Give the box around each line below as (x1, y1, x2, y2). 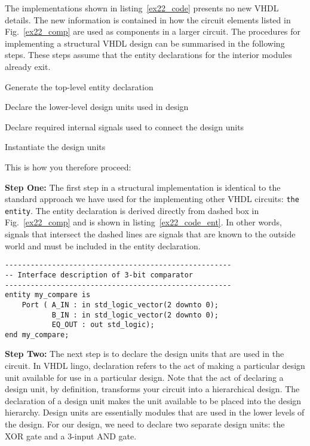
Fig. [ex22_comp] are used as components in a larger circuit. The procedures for (5, 25, 301, 38)
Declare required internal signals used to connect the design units (5, 120, 244, 133)
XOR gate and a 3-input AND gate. (5, 429, 137, 442)
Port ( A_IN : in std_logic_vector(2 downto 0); (22, 300, 219, 309)
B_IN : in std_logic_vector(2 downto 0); (51, 310, 219, 319)
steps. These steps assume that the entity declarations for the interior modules (5, 48, 292, 61)
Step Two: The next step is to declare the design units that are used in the (5, 347, 284, 360)
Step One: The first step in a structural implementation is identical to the (5, 181, 281, 193)
